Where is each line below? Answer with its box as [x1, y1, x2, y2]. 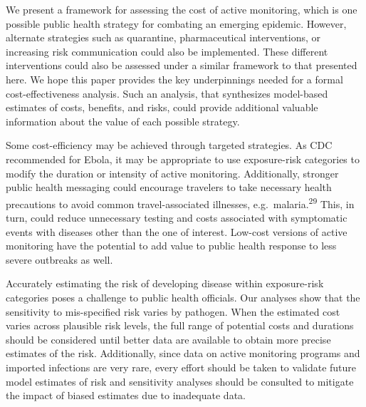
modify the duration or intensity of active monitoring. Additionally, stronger [6, 165, 339, 180]
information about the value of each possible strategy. [6, 113, 240, 128]
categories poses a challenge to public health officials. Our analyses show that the [6, 289, 360, 304]
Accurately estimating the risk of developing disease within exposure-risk [6, 276, 324, 291]
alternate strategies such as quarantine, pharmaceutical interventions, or [6, 30, 321, 45]
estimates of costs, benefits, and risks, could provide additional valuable [6, 100, 318, 115]
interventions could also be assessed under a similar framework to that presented [6, 58, 357, 73]
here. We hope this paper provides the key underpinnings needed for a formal [6, 71, 343, 86]
